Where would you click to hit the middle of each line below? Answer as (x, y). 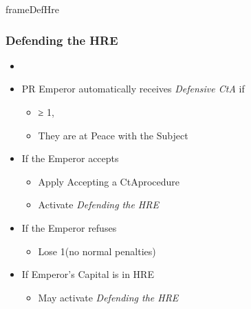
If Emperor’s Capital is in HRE (88, 274)
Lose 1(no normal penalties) (97, 251)
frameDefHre (33, 9)
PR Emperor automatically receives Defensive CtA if (133, 89)
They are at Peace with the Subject (113, 135)
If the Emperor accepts (70, 158)
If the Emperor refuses (69, 227)
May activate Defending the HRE (108, 297)
